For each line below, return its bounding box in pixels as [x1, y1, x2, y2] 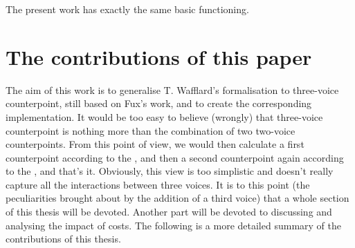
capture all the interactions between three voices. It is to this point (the [6, 177, 310, 191]
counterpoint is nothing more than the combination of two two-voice [6, 123, 295, 137]
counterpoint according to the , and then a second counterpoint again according [6, 150, 344, 164]
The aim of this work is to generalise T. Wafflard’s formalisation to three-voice [6, 82, 339, 97]
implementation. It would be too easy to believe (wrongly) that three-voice [6, 109, 323, 124]
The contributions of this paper [6, 42, 312, 70]
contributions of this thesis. [6, 231, 121, 246]
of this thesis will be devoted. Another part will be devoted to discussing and [6, 204, 332, 219]
